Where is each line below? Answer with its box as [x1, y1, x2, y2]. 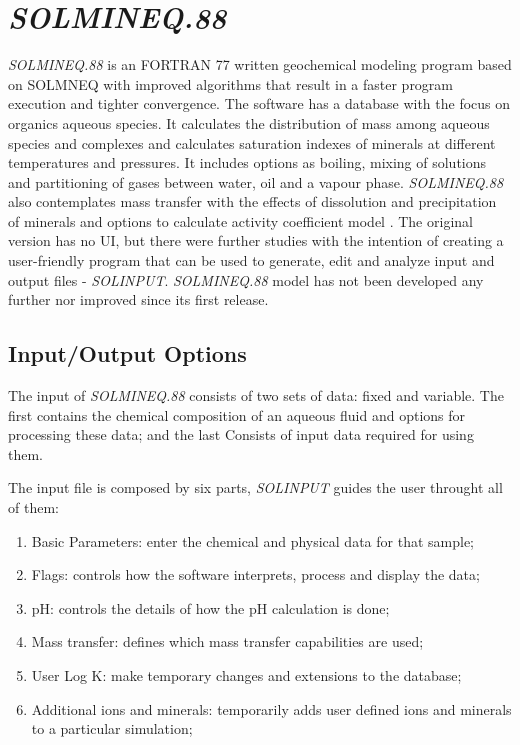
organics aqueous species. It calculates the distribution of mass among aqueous [8, 112, 490, 133]
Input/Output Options [8, 338, 247, 369]
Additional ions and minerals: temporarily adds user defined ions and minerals [31, 698, 512, 719]
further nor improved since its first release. [8, 289, 269, 310]
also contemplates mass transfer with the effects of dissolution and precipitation [8, 191, 497, 212]
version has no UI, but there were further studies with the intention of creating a [8, 230, 504, 251]
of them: [8, 497, 59, 518]
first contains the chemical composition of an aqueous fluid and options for [8, 404, 466, 425]
